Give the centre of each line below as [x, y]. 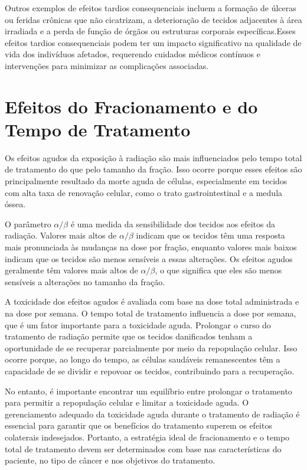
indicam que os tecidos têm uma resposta [210, 235]
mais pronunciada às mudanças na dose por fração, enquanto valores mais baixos [151, 247]
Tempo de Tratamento [98, 129]
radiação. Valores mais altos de [61, 235]
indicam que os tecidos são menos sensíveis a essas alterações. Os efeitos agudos [149, 258]
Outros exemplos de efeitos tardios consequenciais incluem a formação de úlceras [151, 8]
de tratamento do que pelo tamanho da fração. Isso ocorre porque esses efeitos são [153, 169]
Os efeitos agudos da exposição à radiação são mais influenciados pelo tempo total [153, 157]
